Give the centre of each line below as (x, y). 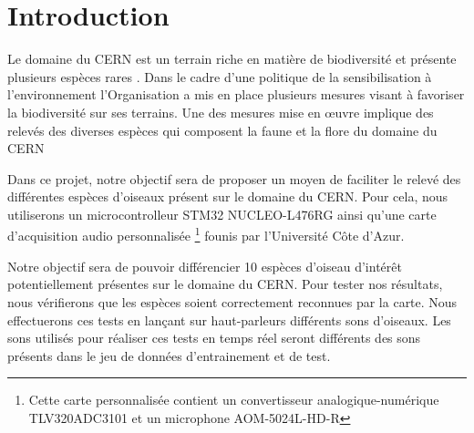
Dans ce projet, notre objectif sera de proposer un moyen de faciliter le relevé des (234, 178)
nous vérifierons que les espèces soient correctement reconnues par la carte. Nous (232, 301)
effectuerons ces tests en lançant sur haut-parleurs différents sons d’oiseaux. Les (229, 320)
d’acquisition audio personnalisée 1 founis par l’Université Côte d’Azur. (206, 234)
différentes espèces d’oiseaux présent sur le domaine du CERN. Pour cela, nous (228, 196)
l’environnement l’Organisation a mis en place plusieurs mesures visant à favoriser (236, 94)
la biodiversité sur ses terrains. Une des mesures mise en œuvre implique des (221, 112)
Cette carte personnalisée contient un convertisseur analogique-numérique (234, 400)
